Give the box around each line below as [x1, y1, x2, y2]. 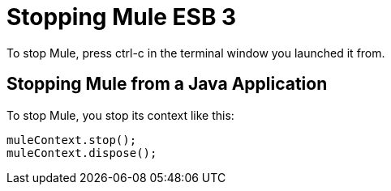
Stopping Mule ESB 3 [6, 3, 237, 31]
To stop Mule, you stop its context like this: [6, 108, 234, 122]
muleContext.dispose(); [6, 146, 157, 159]
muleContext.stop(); [6, 133, 137, 146]
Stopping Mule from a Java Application [6, 74, 328, 95]
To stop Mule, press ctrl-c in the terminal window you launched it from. [6, 45, 385, 60]
